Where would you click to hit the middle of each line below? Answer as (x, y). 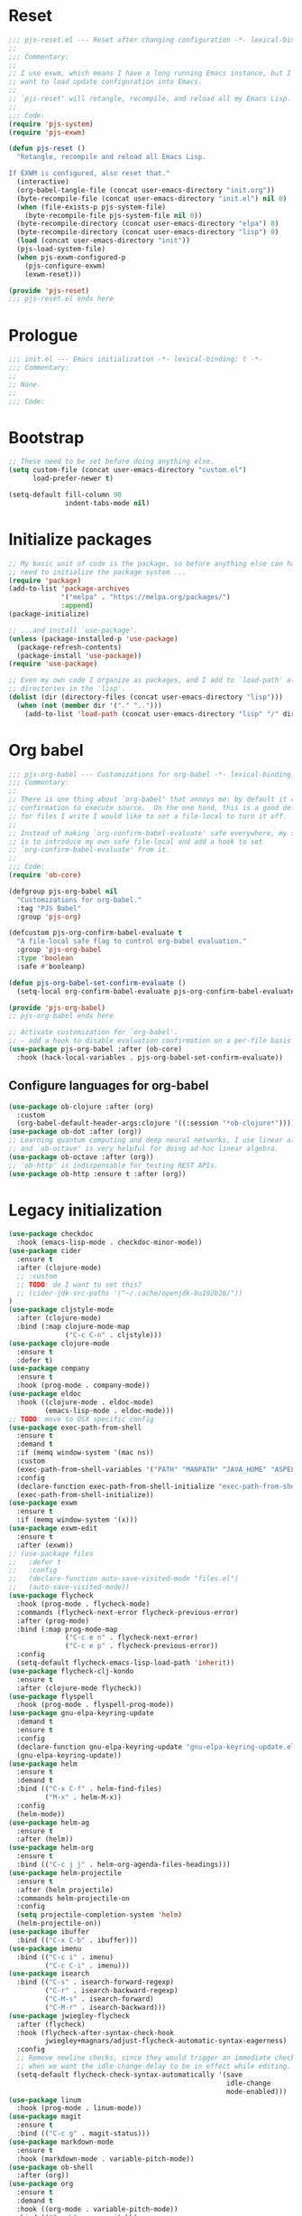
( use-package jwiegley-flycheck (69, 2016)
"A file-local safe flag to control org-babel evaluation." (132, 941)
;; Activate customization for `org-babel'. (93, 1033)
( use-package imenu (45, 1948)
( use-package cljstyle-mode (61, 1310)
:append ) (77, 606)
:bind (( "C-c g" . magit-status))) (83, 2134)
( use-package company (49, 1369)
